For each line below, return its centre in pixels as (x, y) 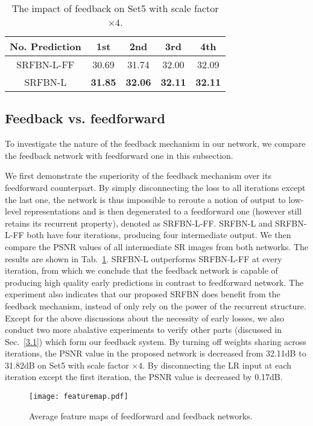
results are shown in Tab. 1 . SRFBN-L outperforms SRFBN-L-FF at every (144, 258)
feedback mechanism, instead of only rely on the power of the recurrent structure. (156, 305)
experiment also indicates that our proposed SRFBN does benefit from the (143, 294)
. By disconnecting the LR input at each (217, 365)
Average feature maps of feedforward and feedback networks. (141, 415)
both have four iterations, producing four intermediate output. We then (159, 235)
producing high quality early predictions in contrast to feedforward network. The (154, 282)
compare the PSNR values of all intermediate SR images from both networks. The (156, 246)
